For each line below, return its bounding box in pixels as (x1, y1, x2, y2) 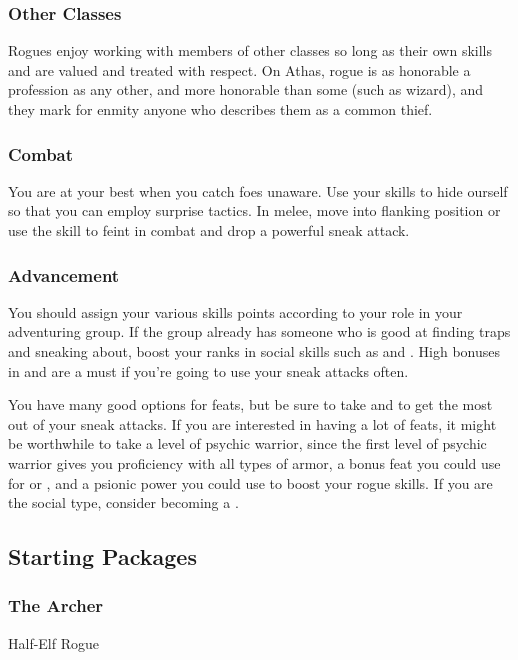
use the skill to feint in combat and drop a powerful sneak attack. (8, 220, 410, 240)
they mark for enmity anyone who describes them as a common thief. (8, 99, 433, 119)
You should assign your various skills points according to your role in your (8, 301, 463, 322)
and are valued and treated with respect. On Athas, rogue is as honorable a (8, 59, 471, 80)
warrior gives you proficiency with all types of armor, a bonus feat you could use (8, 452, 501, 473)
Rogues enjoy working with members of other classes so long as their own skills (8, 40, 492, 61)
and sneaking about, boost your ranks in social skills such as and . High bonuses (8, 341, 501, 361)
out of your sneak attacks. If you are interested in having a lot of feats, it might (8, 413, 497, 434)
